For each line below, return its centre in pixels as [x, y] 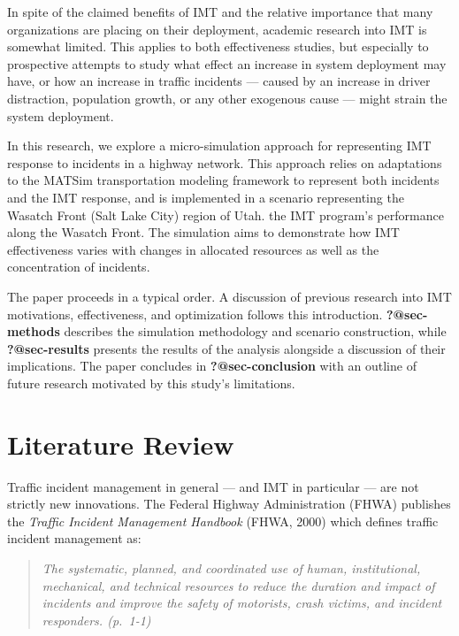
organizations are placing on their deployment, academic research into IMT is [217, 29]
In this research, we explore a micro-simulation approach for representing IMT [219, 146]
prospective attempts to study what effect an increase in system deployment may [227, 63]
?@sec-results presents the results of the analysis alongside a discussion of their [226, 348]
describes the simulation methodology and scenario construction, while [255, 331]
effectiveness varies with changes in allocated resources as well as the [193, 249]
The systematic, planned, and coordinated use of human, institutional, [231, 567]
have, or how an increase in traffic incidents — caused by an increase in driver [219, 81]
